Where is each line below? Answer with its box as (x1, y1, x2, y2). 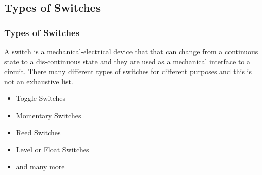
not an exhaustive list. (4, 76, 73, 86)
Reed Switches (16, 127, 61, 137)
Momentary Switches (16, 110, 81, 120)
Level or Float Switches (16, 144, 89, 155)
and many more (16, 161, 65, 171)
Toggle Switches (16, 93, 66, 103)
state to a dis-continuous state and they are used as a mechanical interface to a (4, 56, 251, 66)
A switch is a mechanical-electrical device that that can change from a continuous (4, 46, 258, 56)
